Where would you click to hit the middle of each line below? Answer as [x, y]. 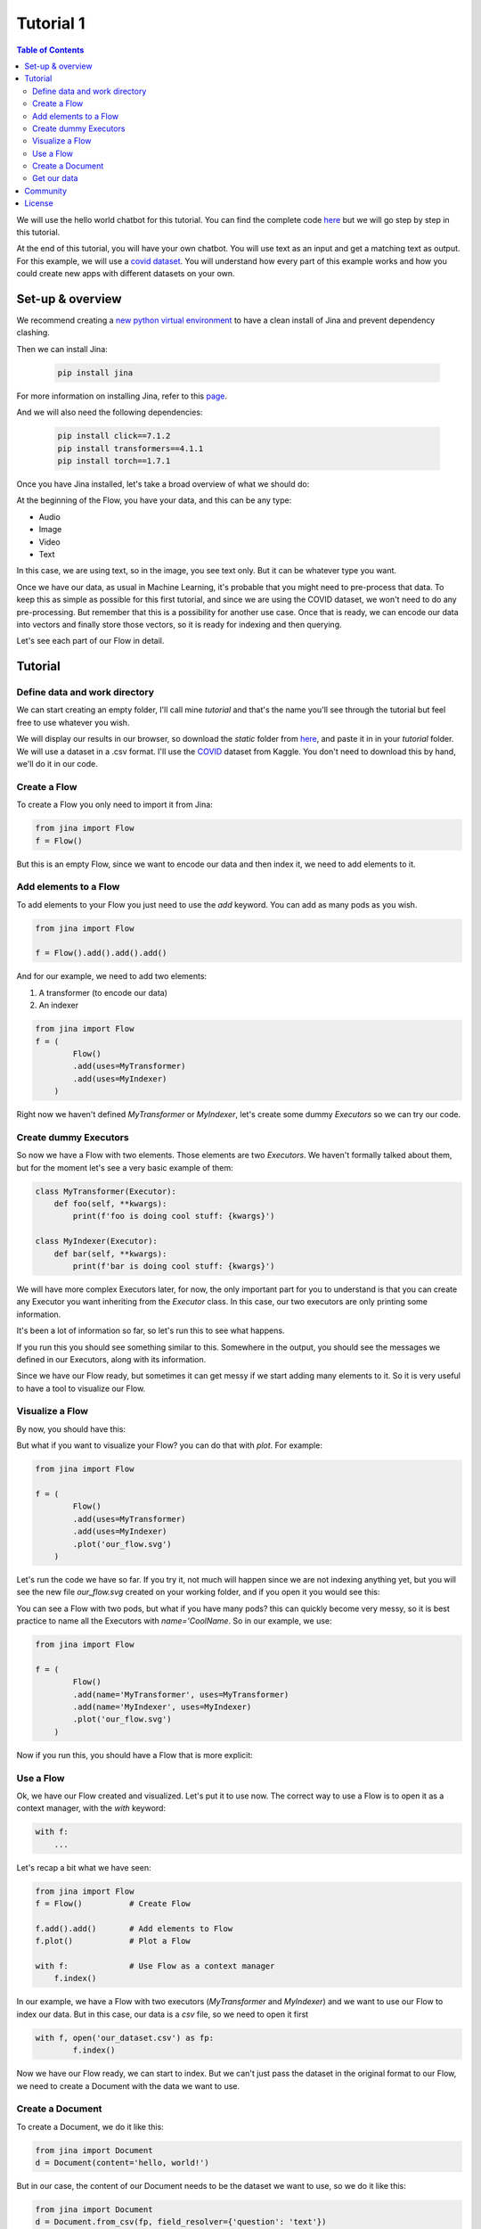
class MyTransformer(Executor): [106, 1191]
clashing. [33, 333]
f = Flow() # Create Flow [113, 1904]
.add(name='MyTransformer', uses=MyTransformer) [181, 1694]
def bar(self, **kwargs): [110, 1254]
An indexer [59, 1005]
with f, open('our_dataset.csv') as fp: [124, 2038]
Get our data [55, 178]
